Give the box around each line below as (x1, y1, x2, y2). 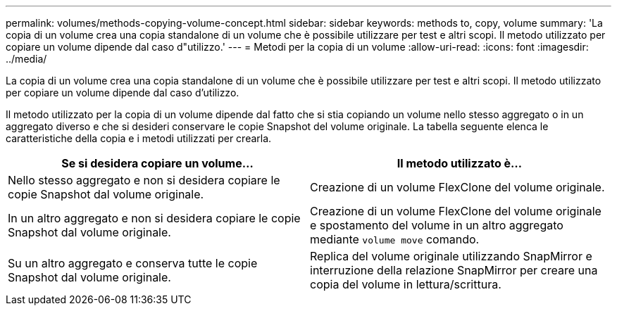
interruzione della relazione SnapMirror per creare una (310, 263, 598, 277)
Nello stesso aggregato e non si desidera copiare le (8, 173, 280, 187)
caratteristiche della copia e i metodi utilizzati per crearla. (6, 132, 272, 144)
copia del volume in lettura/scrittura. (310, 277, 501, 291)
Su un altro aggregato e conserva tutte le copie (8, 256, 258, 270)
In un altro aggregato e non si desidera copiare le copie (8, 211, 301, 225)
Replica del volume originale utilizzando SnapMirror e (310, 249, 592, 263)
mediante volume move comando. (310, 232, 480, 246)
